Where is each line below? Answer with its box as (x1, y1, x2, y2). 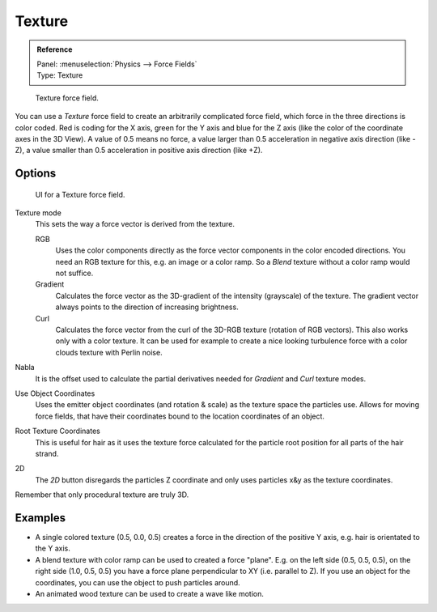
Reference (36, 45, 73, 54)
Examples (15, 511, 66, 525)
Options (15, 167, 57, 181)
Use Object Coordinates (15, 389, 95, 398)
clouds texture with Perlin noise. (55, 347, 163, 357)
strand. (35, 448, 59, 458)
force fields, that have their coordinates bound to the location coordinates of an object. (35, 411, 325, 421)
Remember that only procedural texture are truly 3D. (15, 490, 189, 499)
